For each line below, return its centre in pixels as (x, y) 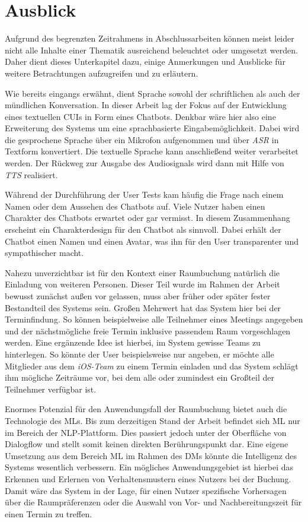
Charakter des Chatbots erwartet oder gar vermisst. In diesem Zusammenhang (147, 218)
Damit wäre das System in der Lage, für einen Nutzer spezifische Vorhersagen (146, 490)
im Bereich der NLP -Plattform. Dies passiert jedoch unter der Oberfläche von (146, 432)
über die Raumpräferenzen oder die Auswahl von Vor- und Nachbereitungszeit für (153, 502)
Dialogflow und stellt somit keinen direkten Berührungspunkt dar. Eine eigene (147, 444)
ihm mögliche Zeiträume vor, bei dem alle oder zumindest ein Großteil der (139, 377)
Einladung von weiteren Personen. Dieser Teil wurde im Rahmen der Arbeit (142, 284)
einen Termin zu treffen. (49, 513)
